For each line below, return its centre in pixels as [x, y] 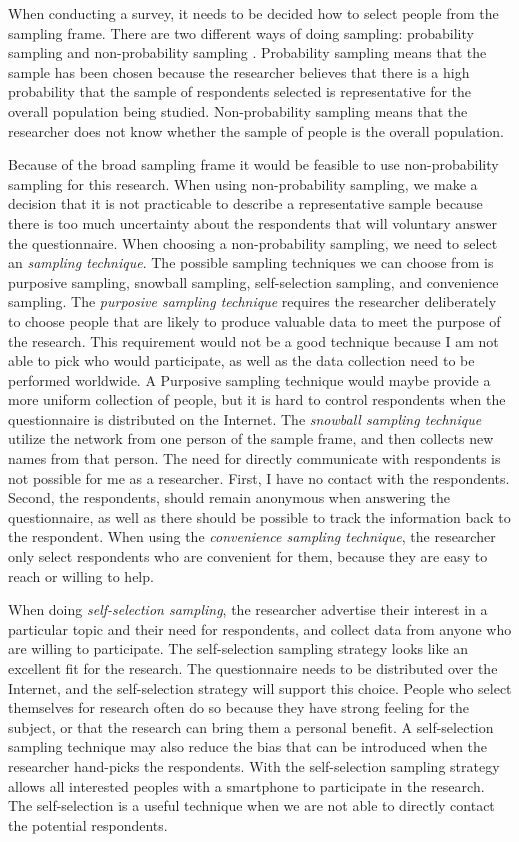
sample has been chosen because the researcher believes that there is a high [239, 71]
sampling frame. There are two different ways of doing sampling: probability [241, 32]
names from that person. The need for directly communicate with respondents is [254, 458]
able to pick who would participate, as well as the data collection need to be [241, 360]
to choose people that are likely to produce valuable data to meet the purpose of [254, 320]
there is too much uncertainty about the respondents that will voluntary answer [252, 222]
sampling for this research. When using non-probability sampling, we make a [243, 183]
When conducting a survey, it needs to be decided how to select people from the [253, 13]
